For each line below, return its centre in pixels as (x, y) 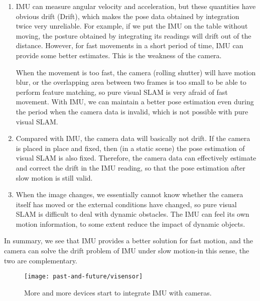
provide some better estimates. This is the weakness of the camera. (119, 55)
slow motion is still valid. (54, 177)
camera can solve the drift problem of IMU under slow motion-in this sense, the (127, 251)
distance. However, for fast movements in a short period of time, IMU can (129, 45)
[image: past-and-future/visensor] (84, 277)
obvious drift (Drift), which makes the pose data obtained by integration (127, 16)
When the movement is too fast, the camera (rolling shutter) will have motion (136, 72)
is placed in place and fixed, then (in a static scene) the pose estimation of (130, 148)
